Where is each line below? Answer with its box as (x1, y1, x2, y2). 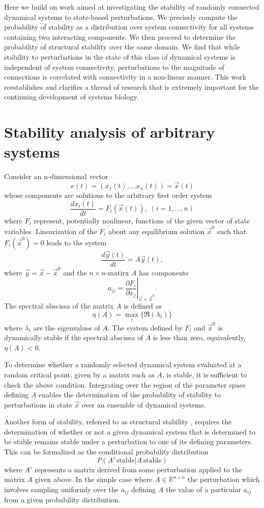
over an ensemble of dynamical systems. (81, 399, 206, 410)
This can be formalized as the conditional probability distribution (4, 446, 209, 457)
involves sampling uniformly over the (4, 484, 119, 494)
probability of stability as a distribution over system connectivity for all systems (4, 21, 254, 32)
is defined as (124, 300, 162, 311)
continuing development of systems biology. (4, 91, 139, 102)
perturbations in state (4, 399, 72, 410)
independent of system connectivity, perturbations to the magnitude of (4, 61, 224, 72)
